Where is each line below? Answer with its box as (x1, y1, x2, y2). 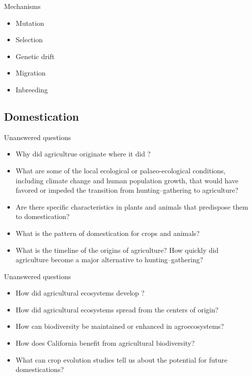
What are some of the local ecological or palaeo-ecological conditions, (15, 165, 226, 175)
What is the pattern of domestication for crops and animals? (15, 227, 200, 238)
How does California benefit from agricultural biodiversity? (15, 338, 195, 348)
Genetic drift (15, 51, 55, 61)
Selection (15, 34, 43, 45)
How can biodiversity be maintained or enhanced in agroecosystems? (15, 321, 224, 331)
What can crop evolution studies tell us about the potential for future (15, 354, 228, 365)
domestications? (15, 364, 64, 375)
